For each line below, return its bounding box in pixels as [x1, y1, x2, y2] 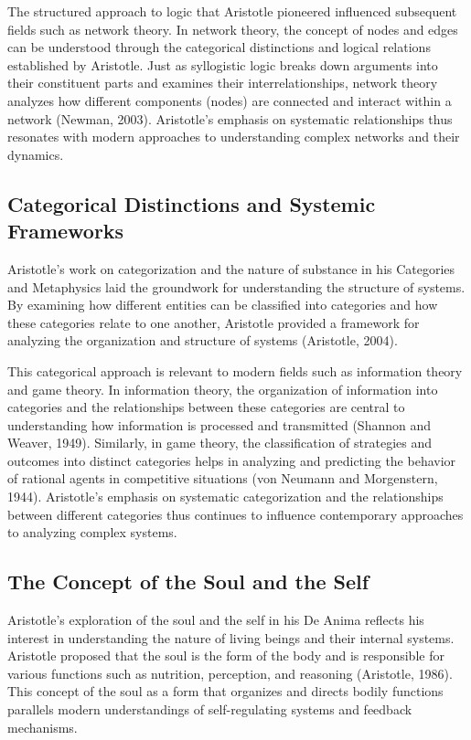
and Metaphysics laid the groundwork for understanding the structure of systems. [7, 277, 466, 296]
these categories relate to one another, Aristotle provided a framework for [7, 312, 420, 332]
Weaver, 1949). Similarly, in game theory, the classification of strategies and [7, 433, 433, 452]
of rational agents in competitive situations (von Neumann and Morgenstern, [7, 469, 438, 488]
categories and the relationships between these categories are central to [7, 397, 405, 417]
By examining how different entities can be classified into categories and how [7, 295, 438, 314]
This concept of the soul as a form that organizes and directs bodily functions [7, 682, 444, 701]
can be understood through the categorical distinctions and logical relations [7, 37, 431, 57]
